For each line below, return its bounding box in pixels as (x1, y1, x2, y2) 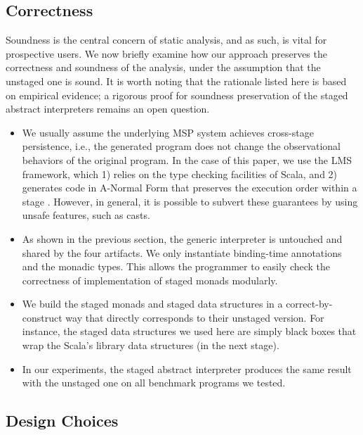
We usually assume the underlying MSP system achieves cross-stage (22, 125, 314, 139)
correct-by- (286, 296, 333, 311)
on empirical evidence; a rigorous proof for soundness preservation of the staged (6, 87, 348, 102)
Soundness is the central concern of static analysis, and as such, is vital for (6, 32, 327, 47)
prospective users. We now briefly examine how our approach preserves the (6, 46, 327, 61)
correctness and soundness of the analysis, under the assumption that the (6, 60, 321, 75)
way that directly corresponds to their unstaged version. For (65, 310, 324, 324)
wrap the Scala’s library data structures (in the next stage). (22, 338, 279, 353)
